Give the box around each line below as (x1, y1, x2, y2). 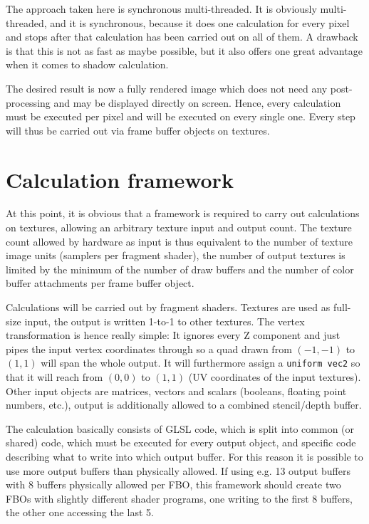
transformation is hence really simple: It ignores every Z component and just (6, 327, 341, 342)
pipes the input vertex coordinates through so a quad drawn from (6, 341, 292, 356)
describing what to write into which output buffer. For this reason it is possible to (6, 449, 363, 464)
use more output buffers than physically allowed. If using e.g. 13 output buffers (6, 463, 350, 478)
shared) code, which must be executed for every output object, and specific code (6, 435, 356, 450)
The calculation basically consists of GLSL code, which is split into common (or (6, 421, 355, 436)
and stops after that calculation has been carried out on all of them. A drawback (6, 29, 358, 44)
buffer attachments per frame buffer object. (6, 276, 194, 290)
